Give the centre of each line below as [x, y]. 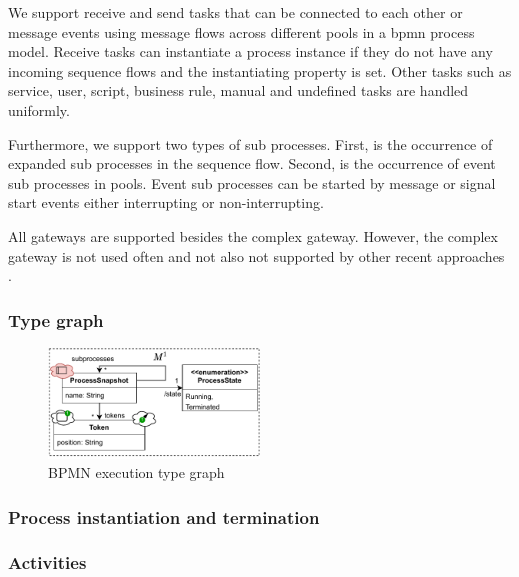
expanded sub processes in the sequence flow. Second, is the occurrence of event [252, 163]
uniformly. [39, 109]
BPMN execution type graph [136, 472]
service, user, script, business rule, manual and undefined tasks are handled [238, 90]
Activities [47, 562]
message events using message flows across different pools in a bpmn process [241, 31]
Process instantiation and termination [164, 516]
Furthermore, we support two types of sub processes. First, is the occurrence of [250, 143]
